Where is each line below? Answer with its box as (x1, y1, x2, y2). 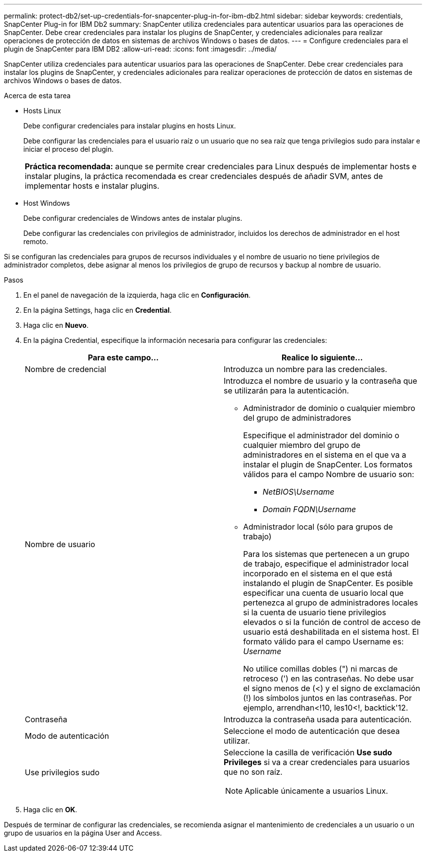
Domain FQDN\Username (263, 504, 356, 514)
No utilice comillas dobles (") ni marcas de (243, 664, 398, 674)
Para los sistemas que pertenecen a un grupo (243, 549, 409, 559)
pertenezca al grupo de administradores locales (243, 598, 418, 607)
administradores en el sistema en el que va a (243, 450, 407, 460)
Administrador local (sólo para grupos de (243, 522, 393, 532)
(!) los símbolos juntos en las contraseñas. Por (243, 693, 412, 703)
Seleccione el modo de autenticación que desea (224, 726, 400, 736)
